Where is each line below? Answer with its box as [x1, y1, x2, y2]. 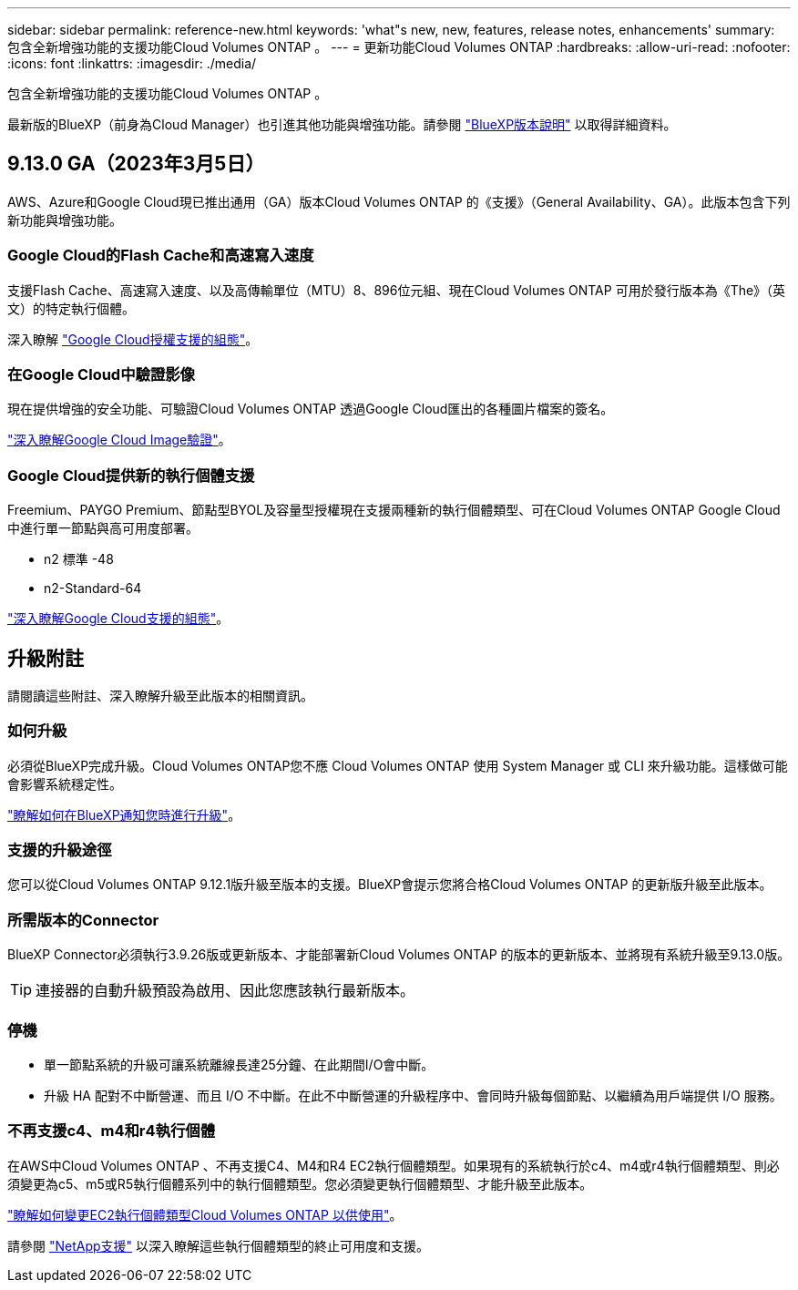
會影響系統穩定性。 [7, 775, 122, 792]
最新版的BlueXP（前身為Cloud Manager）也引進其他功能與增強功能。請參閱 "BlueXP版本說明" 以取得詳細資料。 [7, 117, 677, 132]
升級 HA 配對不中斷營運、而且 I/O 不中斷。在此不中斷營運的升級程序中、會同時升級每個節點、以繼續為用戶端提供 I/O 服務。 [44, 1087, 783, 1103]
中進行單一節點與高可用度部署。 [7, 520, 199, 537]
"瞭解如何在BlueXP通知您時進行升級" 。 [7, 806, 241, 823]
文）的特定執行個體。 [7, 300, 135, 316]
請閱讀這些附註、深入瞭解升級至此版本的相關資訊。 [7, 687, 313, 703]
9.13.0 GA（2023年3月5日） [7, 152, 265, 176]
